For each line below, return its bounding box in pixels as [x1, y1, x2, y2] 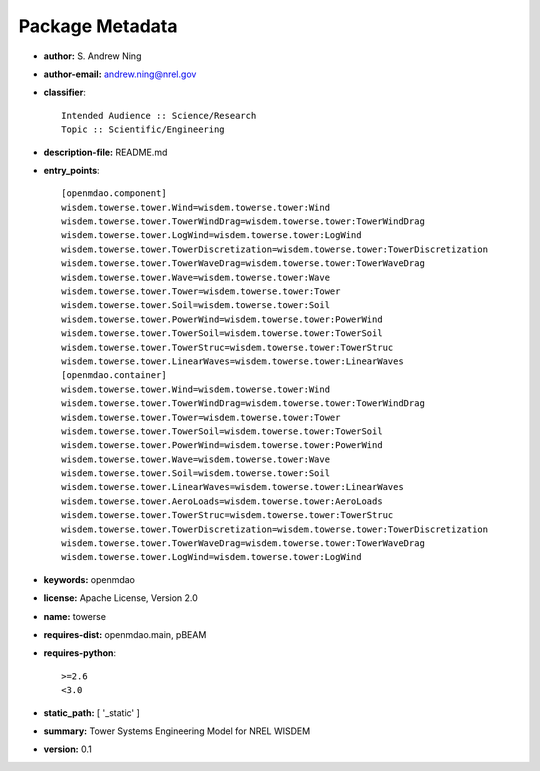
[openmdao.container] [61, 370, 167, 381]
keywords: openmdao [43, 573, 135, 585]
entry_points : [43, 164, 100, 176]
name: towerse [43, 610, 107, 622]
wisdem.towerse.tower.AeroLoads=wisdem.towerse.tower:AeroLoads [61, 495, 384, 507]
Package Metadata [18, 15, 178, 37]
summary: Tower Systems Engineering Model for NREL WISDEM [43, 725, 311, 737]
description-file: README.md [43, 146, 168, 158]
